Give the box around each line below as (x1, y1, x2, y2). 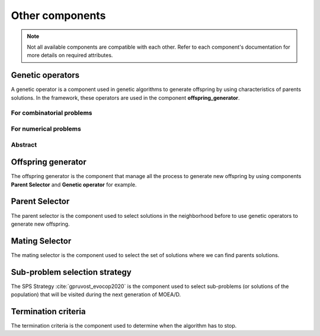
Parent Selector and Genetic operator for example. (11, 181, 137, 188)
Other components (11, 9, 106, 22)
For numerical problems (11, 125, 81, 133)
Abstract (11, 140, 37, 148)
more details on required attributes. (27, 52, 113, 59)
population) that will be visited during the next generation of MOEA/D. (11, 291, 181, 298)
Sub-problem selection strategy (11, 267, 132, 277)
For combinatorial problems (11, 109, 92, 117)
